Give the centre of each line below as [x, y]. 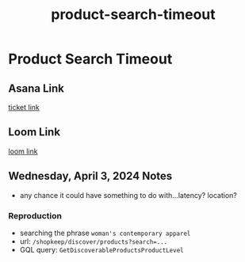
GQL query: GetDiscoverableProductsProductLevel [101, 249]
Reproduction [35, 215]
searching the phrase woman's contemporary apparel [105, 233]
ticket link [24, 107]
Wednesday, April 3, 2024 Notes [90, 176]
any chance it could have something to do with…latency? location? [128, 195]
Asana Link [36, 88]
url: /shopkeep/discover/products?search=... [94, 241]
